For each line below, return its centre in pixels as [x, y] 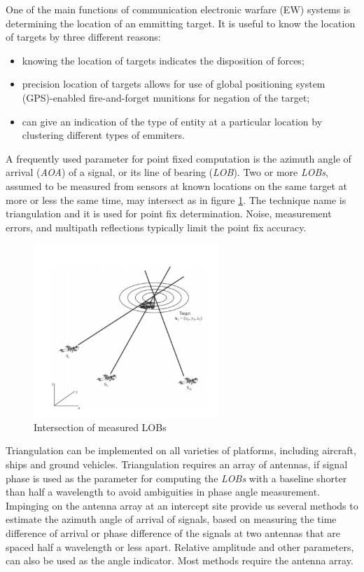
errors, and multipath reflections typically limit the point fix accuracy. [156, 227]
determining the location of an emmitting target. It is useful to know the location [181, 23]
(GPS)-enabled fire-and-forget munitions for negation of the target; [166, 97]
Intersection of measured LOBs [100, 427]
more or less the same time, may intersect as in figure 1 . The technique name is [176, 199]
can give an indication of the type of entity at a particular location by [172, 121]
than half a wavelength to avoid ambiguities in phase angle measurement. [163, 492]
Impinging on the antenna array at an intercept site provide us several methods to [182, 505]
